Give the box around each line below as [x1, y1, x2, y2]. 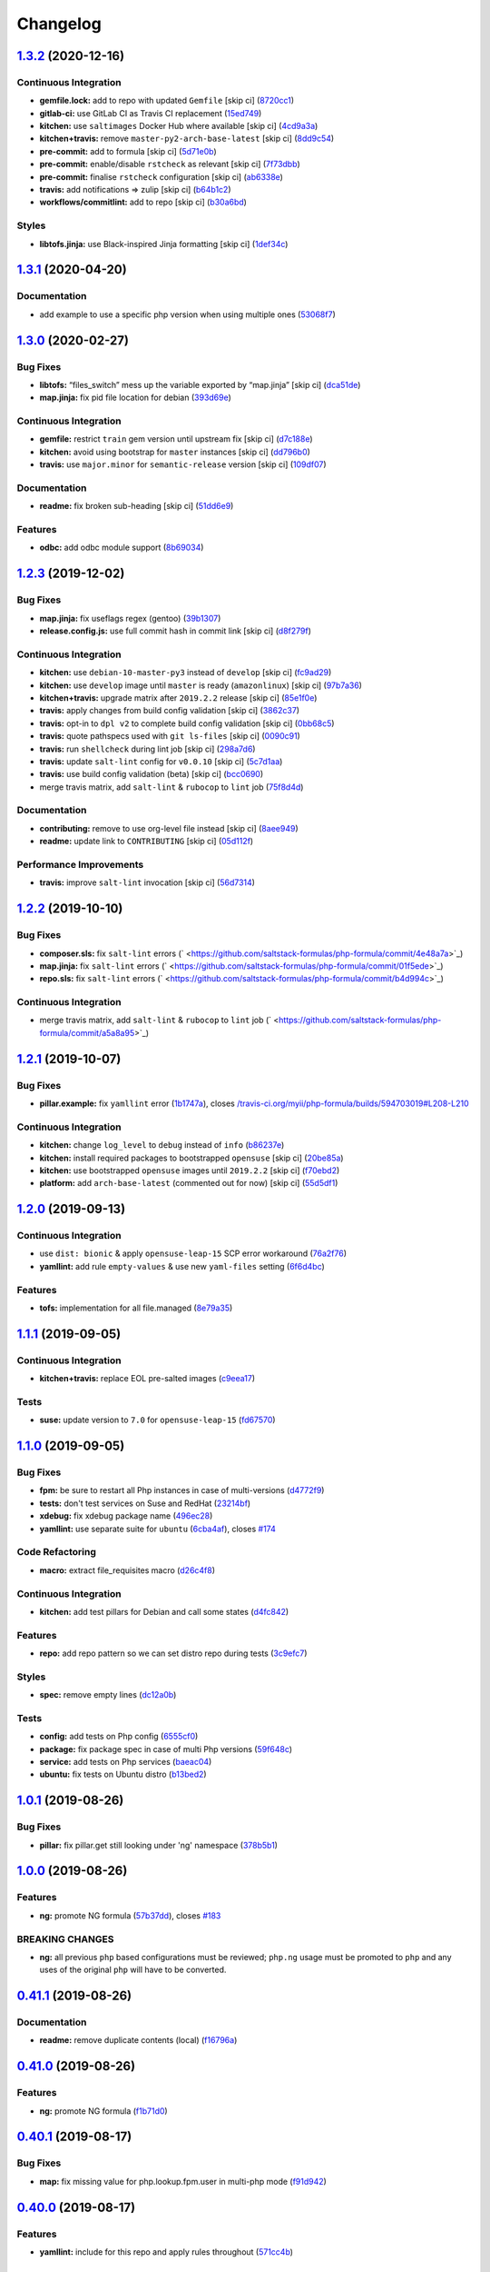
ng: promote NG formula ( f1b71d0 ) [39, 2105, 168, 2117]
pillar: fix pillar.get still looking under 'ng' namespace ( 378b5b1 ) [39, 1839, 279, 1850]
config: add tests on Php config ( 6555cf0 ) [39, 1731, 199, 1742]
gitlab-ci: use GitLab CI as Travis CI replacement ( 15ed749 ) [39, 107, 262, 118]
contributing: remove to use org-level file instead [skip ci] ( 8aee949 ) [39, 822, 299, 833]
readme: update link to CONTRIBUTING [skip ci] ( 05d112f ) [39, 836, 254, 847]
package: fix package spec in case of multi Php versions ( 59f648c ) [39, 1743, 293, 1754]
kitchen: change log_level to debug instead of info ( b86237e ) [39, 1140, 285, 1151]
